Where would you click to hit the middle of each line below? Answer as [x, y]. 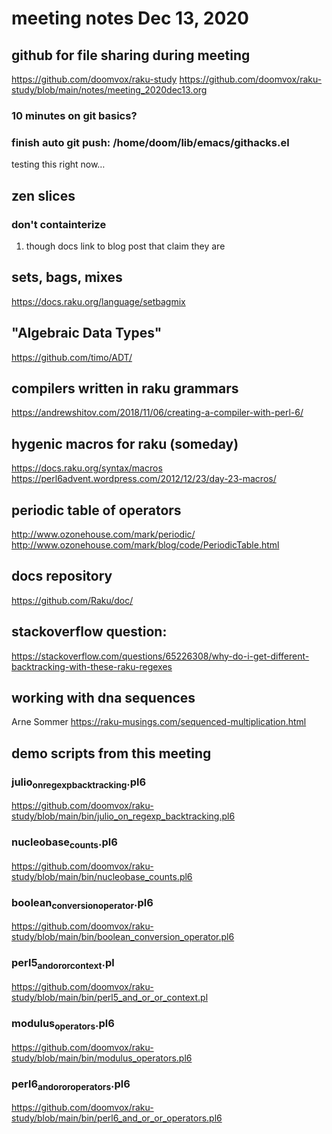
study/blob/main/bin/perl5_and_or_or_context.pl [110, 998]
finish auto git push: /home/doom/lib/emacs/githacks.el [150, 142]
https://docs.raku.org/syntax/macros [87, 468]
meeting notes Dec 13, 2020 [130, 18]
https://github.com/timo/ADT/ [72, 357]
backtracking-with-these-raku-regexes [92, 666]
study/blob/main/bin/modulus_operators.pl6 [102, 1058]
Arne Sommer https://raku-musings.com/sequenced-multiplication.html [159, 722]
